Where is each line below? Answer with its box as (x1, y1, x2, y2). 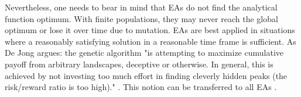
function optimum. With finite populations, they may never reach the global (5, 12, 278, 24)
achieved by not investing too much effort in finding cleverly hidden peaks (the (5, 69, 288, 81)
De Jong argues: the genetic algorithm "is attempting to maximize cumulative (5, 46, 283, 59)
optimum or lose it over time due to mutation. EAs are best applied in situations (5, 24, 295, 36)
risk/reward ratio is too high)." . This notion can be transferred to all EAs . (5, 81, 277, 93)
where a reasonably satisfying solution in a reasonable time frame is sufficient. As (5, 35, 296, 47)
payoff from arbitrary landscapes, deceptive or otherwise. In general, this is (5, 58, 273, 70)
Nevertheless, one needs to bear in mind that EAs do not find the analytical (5, 1, 278, 13)
